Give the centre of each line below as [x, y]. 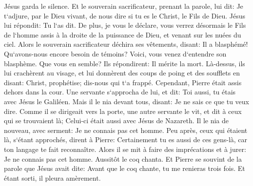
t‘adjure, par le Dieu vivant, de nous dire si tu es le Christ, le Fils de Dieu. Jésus [125, 15]
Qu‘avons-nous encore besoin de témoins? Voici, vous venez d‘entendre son [115, 53]
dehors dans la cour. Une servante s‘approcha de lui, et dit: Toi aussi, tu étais [120, 92]
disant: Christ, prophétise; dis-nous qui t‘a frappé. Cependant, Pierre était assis [123, 82]
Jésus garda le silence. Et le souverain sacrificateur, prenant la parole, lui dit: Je [124, 6]
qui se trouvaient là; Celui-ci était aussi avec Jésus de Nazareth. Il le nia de [117, 121]
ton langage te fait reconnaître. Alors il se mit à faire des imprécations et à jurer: [125, 149]
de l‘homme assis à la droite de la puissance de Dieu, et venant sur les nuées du [123, 34]
